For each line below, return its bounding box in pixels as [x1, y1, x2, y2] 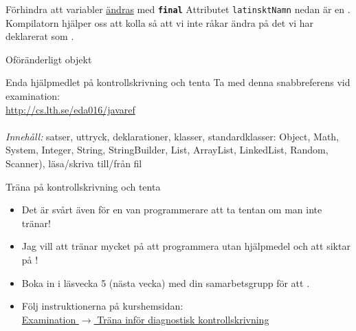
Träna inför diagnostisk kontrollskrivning [97, 312, 269, 326]
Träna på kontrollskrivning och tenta [5, 179, 161, 193]
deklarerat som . [5, 29, 74, 43]
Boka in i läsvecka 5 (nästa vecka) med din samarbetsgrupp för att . [21, 275, 310, 290]
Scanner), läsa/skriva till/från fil [5, 156, 142, 170]
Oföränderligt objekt [5, 52, 92, 66]
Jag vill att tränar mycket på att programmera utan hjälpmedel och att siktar [21, 239, 351, 253]
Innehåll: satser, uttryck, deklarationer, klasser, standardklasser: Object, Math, [5, 129, 340, 143]
